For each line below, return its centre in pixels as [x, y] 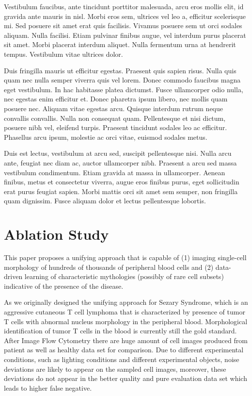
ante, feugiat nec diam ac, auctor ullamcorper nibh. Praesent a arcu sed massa [120, 162]
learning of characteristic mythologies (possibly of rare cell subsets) [124, 276]
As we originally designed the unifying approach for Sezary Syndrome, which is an [126, 302]
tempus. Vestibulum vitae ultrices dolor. [63, 54]
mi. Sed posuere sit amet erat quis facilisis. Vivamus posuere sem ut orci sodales [123, 25]
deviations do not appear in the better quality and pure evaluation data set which [126, 378]
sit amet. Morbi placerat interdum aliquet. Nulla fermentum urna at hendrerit [120, 44]
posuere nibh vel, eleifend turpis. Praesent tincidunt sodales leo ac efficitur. [116, 127]
